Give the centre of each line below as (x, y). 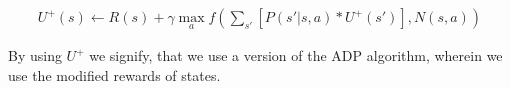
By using (35, 55)
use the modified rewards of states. (114, 74)
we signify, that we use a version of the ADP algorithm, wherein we (296, 55)
